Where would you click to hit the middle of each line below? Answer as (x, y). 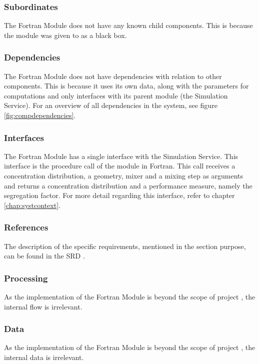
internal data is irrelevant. (44, 357)
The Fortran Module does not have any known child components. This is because (128, 25)
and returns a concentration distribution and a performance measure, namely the (128, 185)
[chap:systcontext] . (32, 205)
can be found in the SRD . (44, 256)
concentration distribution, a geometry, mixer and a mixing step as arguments (124, 175)
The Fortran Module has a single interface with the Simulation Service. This (121, 156)
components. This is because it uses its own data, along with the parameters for (126, 86)
